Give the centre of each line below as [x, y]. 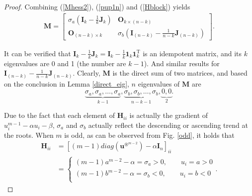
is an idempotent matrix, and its [192, 53]
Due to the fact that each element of [59, 115]
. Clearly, [86, 73]
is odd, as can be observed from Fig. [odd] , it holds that [149, 135]
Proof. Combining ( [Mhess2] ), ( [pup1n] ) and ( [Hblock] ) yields [97, 6]
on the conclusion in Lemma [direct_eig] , [67, 83]
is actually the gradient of [169, 115]
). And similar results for [182, 63]
